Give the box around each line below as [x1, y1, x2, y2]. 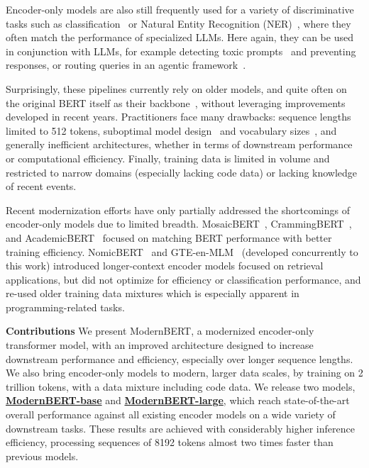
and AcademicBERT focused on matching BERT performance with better [6, 230, 332, 245]
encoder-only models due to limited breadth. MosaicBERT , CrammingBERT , [6, 216, 352, 231]
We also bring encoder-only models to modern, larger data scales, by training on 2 [6, 365, 363, 380]
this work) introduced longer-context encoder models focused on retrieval [6, 258, 324, 273]
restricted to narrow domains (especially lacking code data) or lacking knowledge [6, 165, 358, 179]
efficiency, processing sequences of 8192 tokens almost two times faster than [6, 435, 334, 450]
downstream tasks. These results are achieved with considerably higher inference [6, 420, 355, 435]
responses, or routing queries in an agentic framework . [6, 57, 246, 72]
